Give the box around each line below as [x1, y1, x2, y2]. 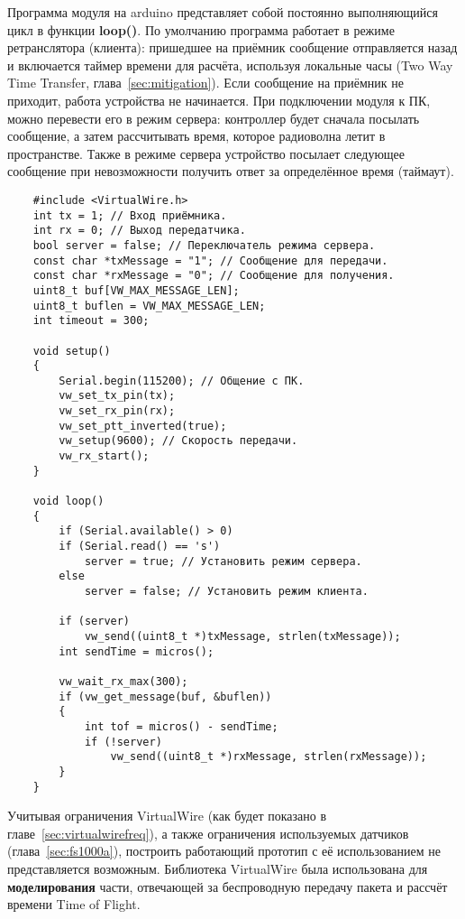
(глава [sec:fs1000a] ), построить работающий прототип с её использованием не [7, 841, 441, 860]
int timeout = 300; [32, 314, 150, 328]
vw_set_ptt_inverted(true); [59, 419, 227, 432]
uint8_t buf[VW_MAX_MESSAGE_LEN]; [32, 283, 240, 297]
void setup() [32, 344, 111, 357]
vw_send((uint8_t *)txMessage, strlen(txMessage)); [84, 629, 401, 643]
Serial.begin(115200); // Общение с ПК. [59, 374, 305, 387]
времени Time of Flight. [7, 895, 141, 914]
